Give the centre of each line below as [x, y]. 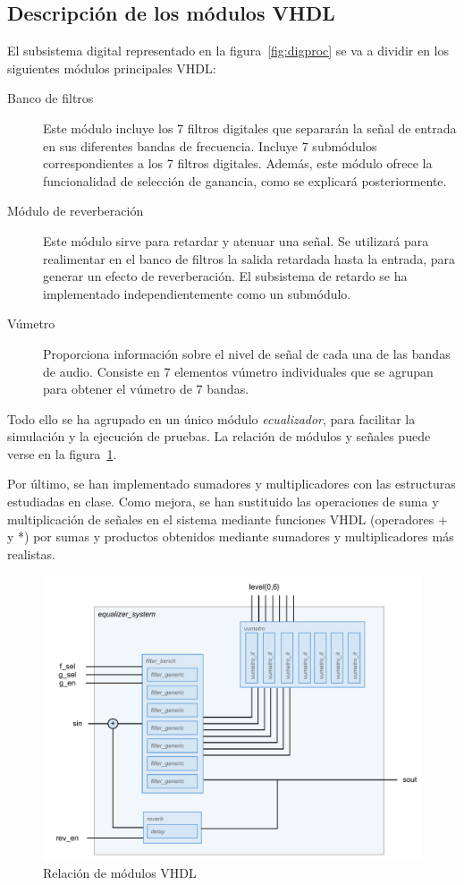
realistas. [31, 553]
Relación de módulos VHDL [120, 873]
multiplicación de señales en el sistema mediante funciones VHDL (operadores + [228, 519]
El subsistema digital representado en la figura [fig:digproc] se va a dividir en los [228, 51]
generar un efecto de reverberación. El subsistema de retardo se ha [225, 276]
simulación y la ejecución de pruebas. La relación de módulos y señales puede [219, 436]
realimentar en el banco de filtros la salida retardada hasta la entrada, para [249, 258]
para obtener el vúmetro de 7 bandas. [146, 389]
